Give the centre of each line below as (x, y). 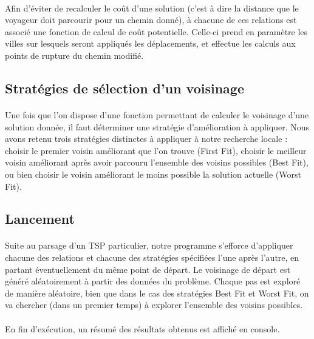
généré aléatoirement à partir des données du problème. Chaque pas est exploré (153, 281)
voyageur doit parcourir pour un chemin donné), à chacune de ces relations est (151, 20)
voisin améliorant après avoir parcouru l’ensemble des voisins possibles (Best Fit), (157, 162)
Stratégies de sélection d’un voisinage (125, 88)
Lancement (40, 219)
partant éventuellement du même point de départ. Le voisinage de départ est (148, 269)
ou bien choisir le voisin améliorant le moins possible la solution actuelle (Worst (153, 174)
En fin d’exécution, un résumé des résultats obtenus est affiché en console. (142, 328)
